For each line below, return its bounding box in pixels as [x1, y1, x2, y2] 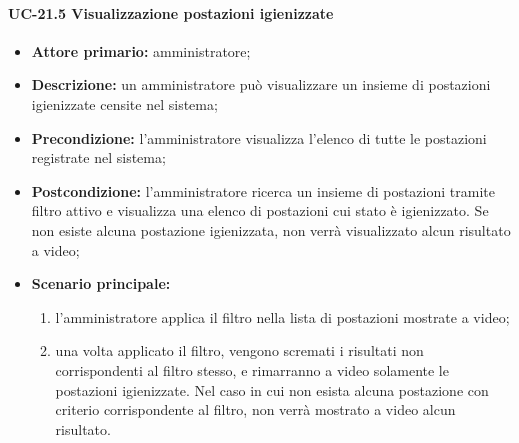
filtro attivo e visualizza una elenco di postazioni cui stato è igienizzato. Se [31, 200, 489, 221]
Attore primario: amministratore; [31, 40, 251, 61]
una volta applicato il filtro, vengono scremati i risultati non [55, 340, 424, 361]
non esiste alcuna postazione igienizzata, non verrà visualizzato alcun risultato [31, 219, 511, 240]
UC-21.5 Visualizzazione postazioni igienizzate [8, 2, 334, 23]
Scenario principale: [31, 273, 171, 294]
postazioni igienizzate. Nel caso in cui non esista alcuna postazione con [55, 379, 489, 400]
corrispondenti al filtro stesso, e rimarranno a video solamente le [55, 359, 449, 380]
